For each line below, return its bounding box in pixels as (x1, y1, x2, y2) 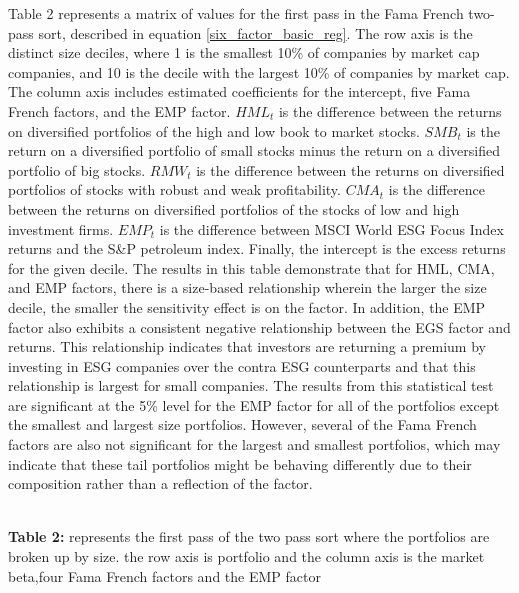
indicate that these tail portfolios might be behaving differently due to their (8, 453, 472, 474)
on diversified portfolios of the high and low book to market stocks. (8, 120, 420, 141)
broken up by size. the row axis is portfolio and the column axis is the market (8, 546, 485, 567)
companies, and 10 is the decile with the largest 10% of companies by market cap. (8, 61, 510, 82)
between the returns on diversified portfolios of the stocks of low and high (8, 198, 460, 219)
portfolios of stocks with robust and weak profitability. (8, 179, 341, 200)
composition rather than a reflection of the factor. (8, 473, 313, 494)
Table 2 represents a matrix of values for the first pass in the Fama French (8, 3, 464, 23)
